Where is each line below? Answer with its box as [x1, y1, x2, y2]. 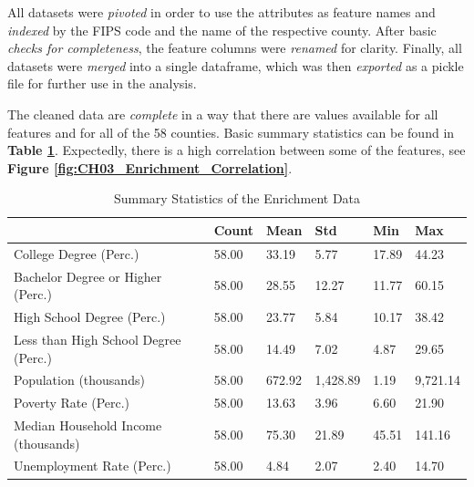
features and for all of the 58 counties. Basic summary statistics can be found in [7, 122, 455, 141]
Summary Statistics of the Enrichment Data [113, 189, 361, 208]
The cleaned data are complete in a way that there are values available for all [7, 104, 438, 123]
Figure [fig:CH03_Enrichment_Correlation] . [7, 158, 293, 177]
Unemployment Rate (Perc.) [14, 456, 171, 475]
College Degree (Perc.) [14, 243, 139, 263]
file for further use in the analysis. [7, 74, 197, 93]
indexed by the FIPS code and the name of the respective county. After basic [7, 20, 437, 39]
